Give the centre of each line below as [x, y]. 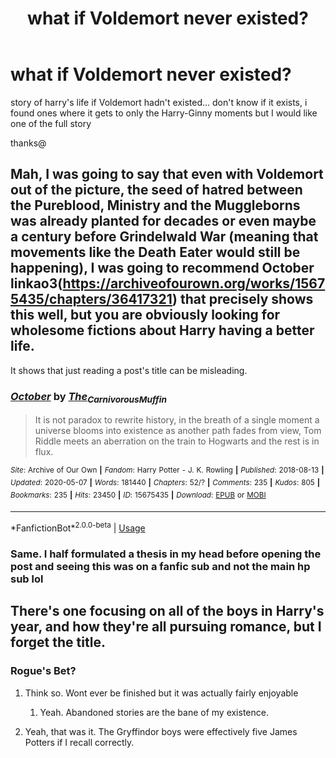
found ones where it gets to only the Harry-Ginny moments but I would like [164, 113]
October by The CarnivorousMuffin [88, 397]
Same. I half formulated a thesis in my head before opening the [166, 554]
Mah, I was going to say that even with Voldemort [167, 174]
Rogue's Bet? [43, 671]
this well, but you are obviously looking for [145, 315]
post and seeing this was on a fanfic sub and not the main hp [160, 566]
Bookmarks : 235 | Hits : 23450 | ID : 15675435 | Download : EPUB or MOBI [138, 495]
